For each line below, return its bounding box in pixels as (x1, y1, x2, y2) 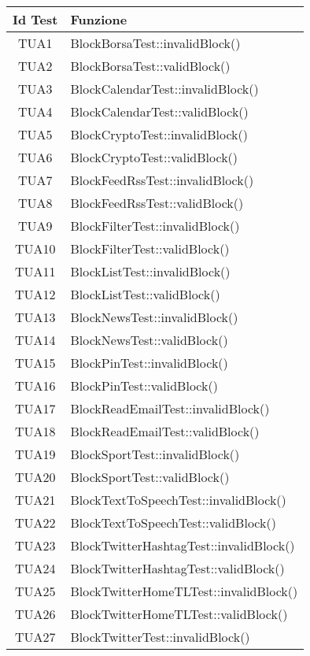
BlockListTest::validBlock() (70, 285, 220, 303)
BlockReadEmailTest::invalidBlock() (70, 399, 270, 417)
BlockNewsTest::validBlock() (70, 331, 228, 349)
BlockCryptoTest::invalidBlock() (70, 125, 248, 143)
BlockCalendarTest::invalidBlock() (70, 80, 259, 98)
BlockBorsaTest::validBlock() (70, 57, 231, 75)
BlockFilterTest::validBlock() (70, 239, 230, 258)
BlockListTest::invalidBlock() (70, 262, 231, 280)
